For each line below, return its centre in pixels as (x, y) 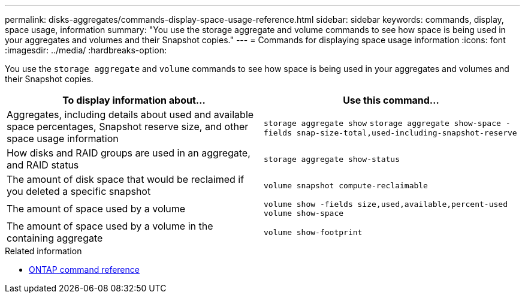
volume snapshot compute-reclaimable (346, 185)
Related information (43, 251)
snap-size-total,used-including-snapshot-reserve (407, 133)
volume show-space (304, 213)
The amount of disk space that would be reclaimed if (126, 179)
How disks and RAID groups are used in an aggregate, (129, 153)
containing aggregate (55, 238)
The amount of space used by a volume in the (110, 226)
